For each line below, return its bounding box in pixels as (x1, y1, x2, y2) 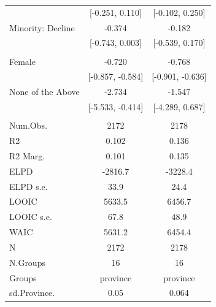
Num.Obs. (9, 119, 47, 132)
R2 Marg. (9, 149, 45, 162)
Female (9, 55, 36, 67)
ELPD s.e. (9, 180, 48, 192)
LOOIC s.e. (9, 210, 52, 223)
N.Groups (9, 256, 45, 268)
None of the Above (9, 85, 80, 98)
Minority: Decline (9, 21, 75, 34)
